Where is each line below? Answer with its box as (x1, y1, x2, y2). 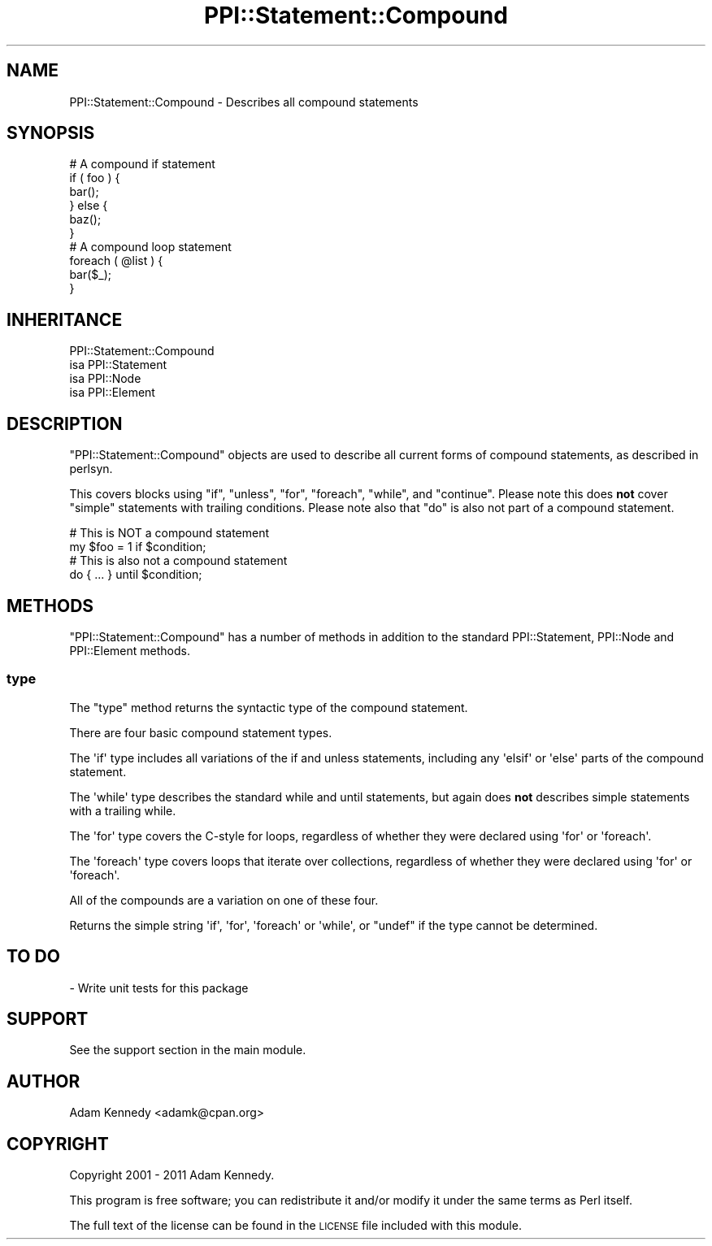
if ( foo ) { (69, 171, 120, 185)
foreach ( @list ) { (69, 254, 163, 268)
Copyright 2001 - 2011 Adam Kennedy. (69, 1168, 275, 1183)
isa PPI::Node (69, 371, 141, 386)
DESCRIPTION (7, 413, 123, 434)
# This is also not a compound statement (69, 554, 288, 568)
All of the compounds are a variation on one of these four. (69, 892, 379, 907)
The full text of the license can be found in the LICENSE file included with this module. (69, 1218, 522, 1233)
